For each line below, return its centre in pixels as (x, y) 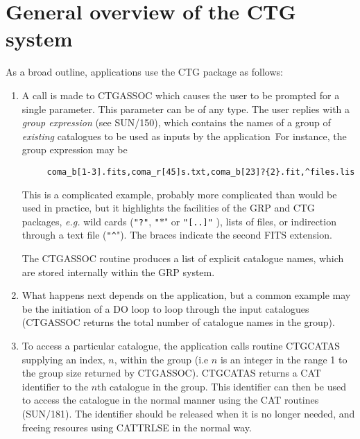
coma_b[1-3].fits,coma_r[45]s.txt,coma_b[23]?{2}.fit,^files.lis (201, 172)
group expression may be (75, 149)
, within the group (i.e (161, 359)
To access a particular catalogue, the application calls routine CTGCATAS (181, 345)
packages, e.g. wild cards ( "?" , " (91, 221)
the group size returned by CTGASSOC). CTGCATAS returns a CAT (171, 373)
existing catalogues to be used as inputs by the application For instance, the (184, 136)
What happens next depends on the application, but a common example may (186, 295)
